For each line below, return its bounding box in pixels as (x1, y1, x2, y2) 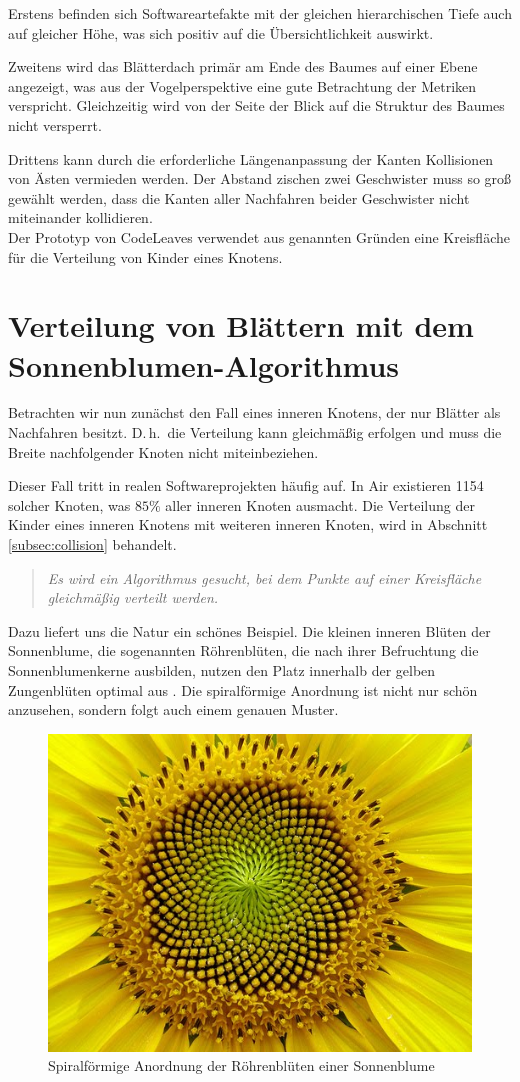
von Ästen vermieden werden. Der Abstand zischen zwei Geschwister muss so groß (8, 168, 512, 189)
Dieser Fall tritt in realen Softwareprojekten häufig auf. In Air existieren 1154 (8, 475, 484, 496)
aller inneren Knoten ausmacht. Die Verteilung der (165, 494, 475, 515)
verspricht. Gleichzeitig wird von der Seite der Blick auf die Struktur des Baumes (8, 95, 505, 116)
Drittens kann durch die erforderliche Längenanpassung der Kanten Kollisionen (8, 148, 494, 169)
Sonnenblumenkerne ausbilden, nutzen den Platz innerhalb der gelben (8, 659, 436, 680)
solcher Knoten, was (8, 494, 131, 515)
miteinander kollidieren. (8, 207, 153, 228)
